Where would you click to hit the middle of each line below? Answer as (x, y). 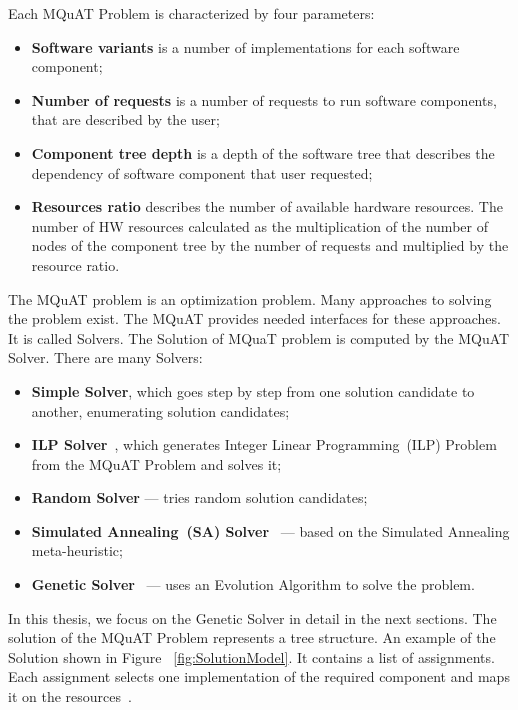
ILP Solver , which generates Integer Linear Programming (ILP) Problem (264, 444)
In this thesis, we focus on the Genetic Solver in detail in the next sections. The (252, 617)
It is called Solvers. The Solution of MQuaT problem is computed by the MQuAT (259, 337)
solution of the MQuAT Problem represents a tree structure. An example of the (252, 637)
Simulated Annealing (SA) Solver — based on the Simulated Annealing (270, 530)
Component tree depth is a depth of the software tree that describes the (263, 152)
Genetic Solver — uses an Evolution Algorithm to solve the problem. (253, 584)
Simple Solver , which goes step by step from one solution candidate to (253, 390)
